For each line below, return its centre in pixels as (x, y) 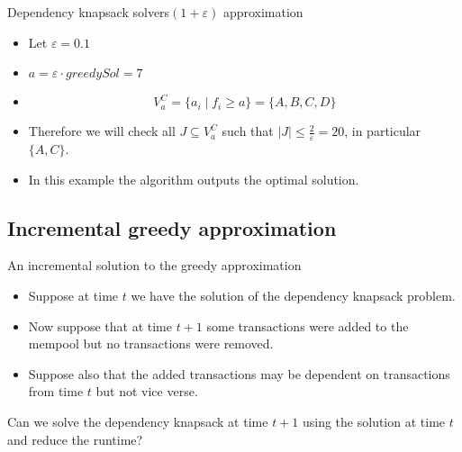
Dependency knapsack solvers (89, 12)
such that (248, 131)
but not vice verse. (147, 391)
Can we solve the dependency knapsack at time (138, 421)
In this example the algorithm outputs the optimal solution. (194, 179)
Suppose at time (73, 295)
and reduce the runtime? (75, 439)
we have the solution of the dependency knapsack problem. (293, 295)
